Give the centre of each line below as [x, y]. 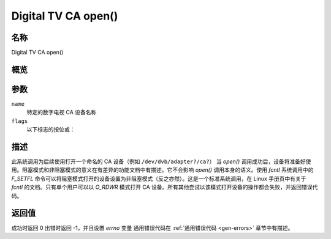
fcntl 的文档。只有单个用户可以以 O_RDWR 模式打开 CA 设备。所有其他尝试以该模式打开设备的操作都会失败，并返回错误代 [165, 187]
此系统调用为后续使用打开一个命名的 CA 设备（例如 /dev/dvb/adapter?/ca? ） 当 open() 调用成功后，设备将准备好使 [161, 161]
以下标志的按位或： [51, 130]
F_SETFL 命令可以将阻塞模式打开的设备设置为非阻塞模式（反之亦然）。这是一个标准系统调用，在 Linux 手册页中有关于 [159, 178]
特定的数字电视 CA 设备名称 [62, 112]
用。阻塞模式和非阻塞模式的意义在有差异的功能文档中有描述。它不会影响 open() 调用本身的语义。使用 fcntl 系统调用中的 [162, 170]
